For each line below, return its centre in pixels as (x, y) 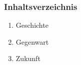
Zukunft (28, 58)
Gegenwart (32, 41)
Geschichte (32, 25)
